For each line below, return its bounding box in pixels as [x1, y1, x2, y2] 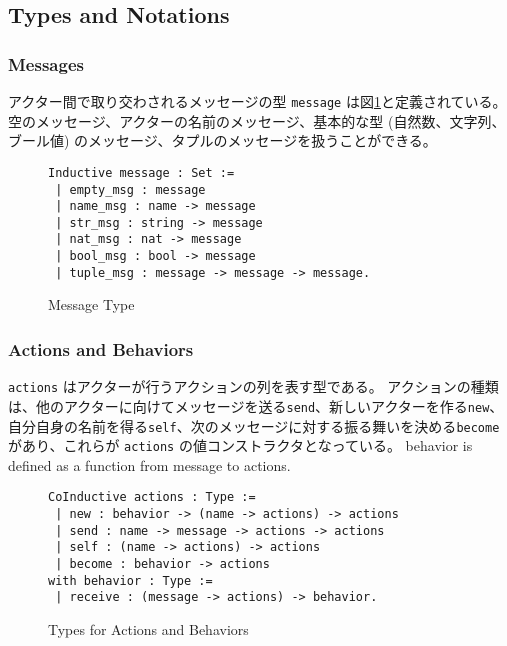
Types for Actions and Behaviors [48, 619, 249, 640]
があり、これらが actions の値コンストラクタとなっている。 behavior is [8, 435, 473, 456]
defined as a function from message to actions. [8, 454, 291, 475]
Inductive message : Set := [48, 165, 235, 180]
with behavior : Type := [48, 573, 213, 588]
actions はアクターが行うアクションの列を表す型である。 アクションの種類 [8, 376, 499, 397]
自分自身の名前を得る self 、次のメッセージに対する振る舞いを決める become [8, 415, 500, 436]
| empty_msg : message [55, 182, 206, 197]
